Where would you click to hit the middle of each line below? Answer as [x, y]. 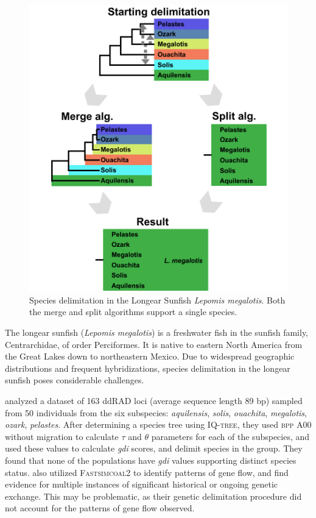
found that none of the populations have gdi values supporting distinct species [151, 460]
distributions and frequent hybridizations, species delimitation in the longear [148, 368]
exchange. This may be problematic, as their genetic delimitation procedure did [153, 496]
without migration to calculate [62, 436]
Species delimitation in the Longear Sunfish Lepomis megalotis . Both [157, 300]
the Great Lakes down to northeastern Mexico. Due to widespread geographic [150, 356]
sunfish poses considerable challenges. [75, 380]
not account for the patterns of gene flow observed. [100, 508]
